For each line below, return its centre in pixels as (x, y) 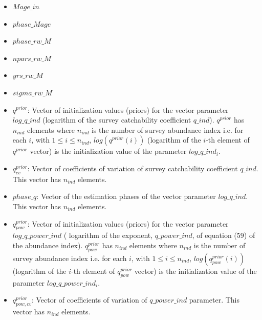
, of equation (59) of (224, 235)
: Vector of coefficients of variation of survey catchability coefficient (133, 168)
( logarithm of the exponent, (108, 235)
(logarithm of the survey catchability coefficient (117, 120)
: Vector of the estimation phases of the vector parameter (126, 196)
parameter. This (214, 300)
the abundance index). (48, 245)
